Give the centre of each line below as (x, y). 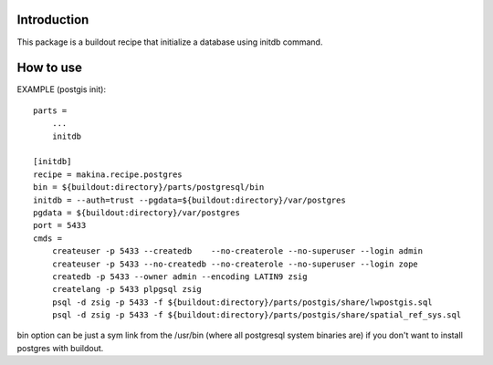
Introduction (53, 20)
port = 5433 (60, 225)
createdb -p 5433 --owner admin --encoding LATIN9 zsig (179, 276)
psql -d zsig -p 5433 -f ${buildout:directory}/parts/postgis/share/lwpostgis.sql (242, 302)
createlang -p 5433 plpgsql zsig (127, 289)
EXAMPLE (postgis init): (62, 89)
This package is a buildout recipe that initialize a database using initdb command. (170, 42)
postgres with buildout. (60, 348)
